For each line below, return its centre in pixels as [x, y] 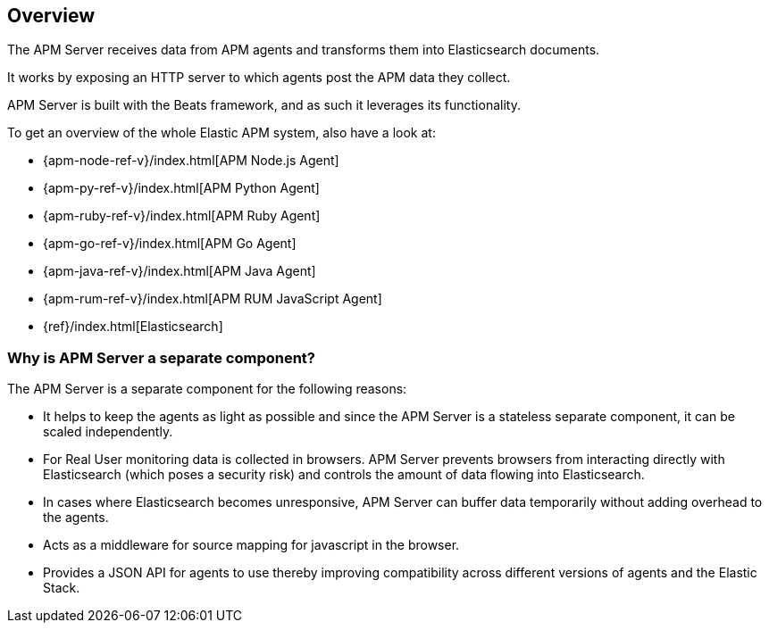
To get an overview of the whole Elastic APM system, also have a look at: [222, 133]
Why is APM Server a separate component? [162, 357]
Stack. [62, 588]
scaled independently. [108, 432]
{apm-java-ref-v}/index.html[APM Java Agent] [180, 271]
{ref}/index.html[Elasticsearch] [133, 327]
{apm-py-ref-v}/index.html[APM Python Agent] [181, 188]
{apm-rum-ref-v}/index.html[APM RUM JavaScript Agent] [213, 299]
